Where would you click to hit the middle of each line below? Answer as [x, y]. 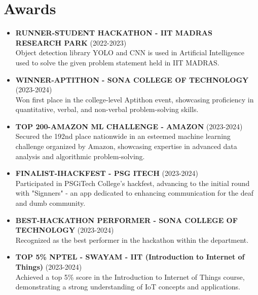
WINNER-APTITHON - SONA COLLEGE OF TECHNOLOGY [132, 79]
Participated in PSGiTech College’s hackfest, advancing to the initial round [133, 183]
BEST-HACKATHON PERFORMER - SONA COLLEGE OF [126, 220]
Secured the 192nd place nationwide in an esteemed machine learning [123, 136]
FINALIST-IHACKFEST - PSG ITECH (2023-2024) [107, 173]
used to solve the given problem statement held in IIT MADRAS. [117, 62]
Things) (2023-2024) [49, 267]
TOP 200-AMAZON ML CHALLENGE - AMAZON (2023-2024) [129, 126]
